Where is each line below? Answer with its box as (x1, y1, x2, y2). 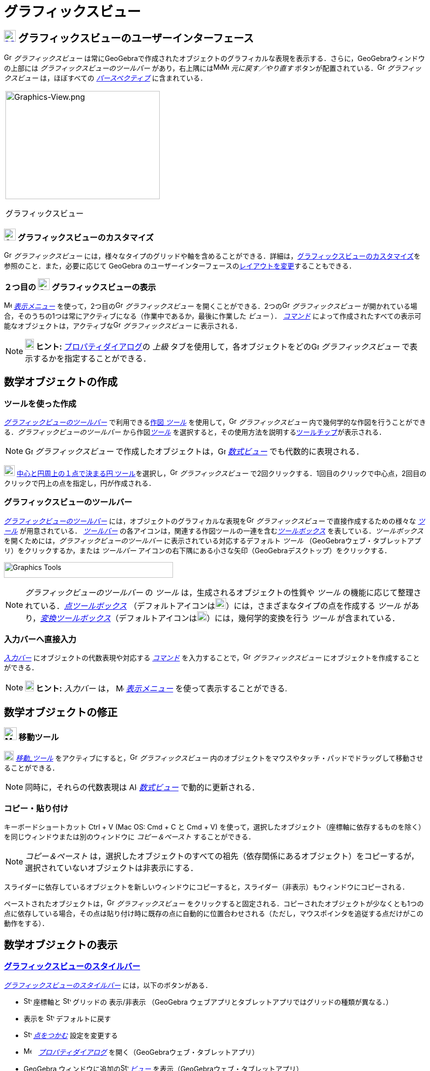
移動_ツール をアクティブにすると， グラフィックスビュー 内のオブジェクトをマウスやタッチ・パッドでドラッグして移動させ (15, 753, 424, 762)
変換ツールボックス (40, 613, 111, 623)
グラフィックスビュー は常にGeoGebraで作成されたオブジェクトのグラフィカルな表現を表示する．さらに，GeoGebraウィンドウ (13, 54, 425, 63)
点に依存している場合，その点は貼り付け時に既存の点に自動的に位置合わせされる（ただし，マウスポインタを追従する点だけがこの (4, 909, 424, 918)
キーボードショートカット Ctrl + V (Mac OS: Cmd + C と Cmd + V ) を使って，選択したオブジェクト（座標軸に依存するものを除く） (4, 823, 426, 832)
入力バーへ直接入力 (4, 634, 77, 645)
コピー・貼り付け (4, 803, 68, 813)
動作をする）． (4, 919, 49, 928)
